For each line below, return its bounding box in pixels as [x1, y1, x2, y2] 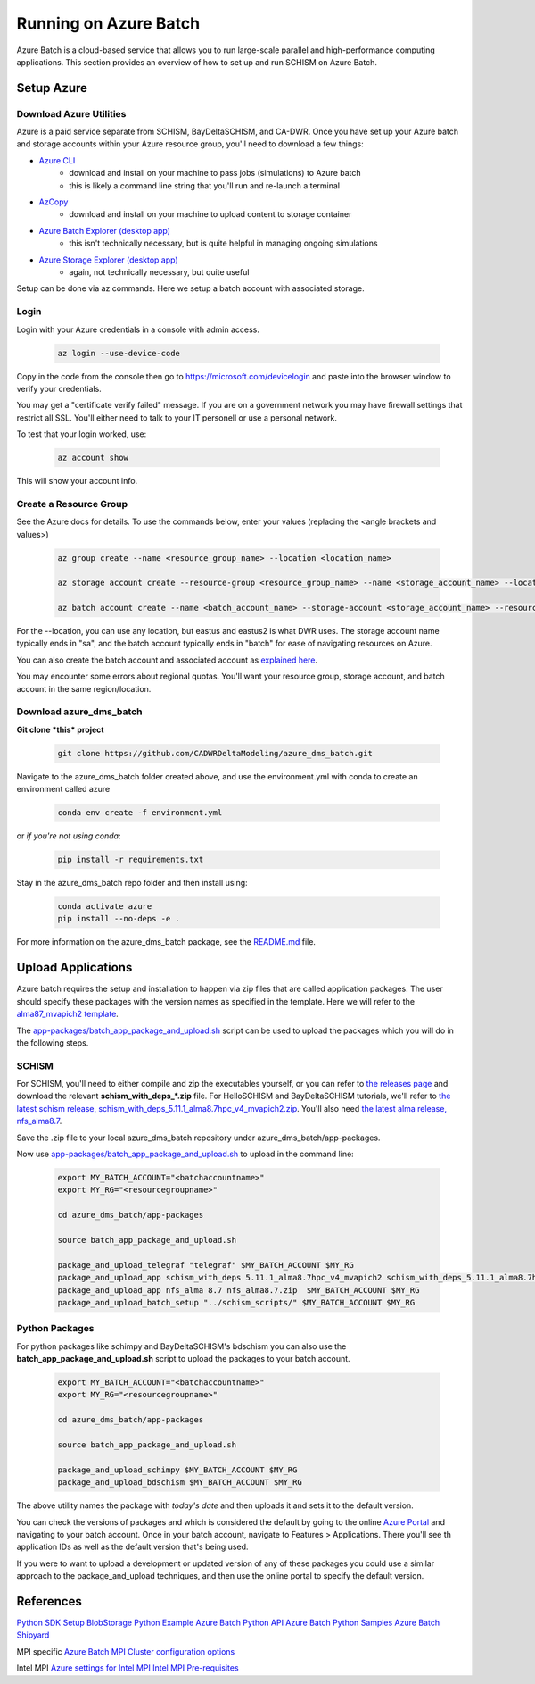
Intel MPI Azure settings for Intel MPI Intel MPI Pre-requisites [16, 1663, 240, 1673]
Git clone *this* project [16, 724, 104, 735]
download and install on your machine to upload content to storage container [69, 209, 352, 220]
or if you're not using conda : [16, 830, 121, 841]
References [16, 1594, 82, 1609]
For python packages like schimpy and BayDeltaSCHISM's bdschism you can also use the [16, 1340, 347, 1352]
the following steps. [16, 1037, 89, 1048]
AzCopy [38, 196, 69, 207]
